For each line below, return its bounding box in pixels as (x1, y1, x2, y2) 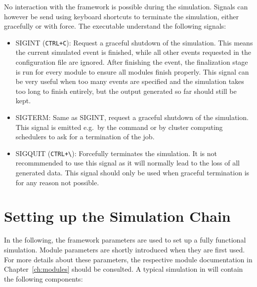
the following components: (4, 273, 83, 284)
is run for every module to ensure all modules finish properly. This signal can (15, 66, 249, 77)
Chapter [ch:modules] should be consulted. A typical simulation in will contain (4, 264, 243, 274)
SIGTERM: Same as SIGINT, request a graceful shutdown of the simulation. (15, 112, 249, 122)
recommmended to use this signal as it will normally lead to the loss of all (15, 158, 240, 168)
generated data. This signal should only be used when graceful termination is (15, 167, 250, 178)
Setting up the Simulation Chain (4, 206, 231, 226)
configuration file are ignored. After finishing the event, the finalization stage (15, 57, 248, 67)
